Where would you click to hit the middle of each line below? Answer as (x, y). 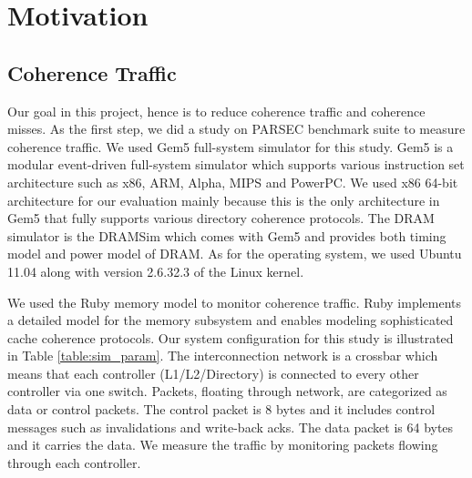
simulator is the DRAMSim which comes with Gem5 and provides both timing (227, 235)
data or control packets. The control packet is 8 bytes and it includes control (221, 409)
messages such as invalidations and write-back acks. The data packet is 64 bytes (231, 427)
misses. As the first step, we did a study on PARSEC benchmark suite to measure (236, 129)
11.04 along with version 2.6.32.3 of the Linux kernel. (156, 271)
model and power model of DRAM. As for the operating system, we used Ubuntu (235, 254)
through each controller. (74, 462)
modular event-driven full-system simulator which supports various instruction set (236, 164)
